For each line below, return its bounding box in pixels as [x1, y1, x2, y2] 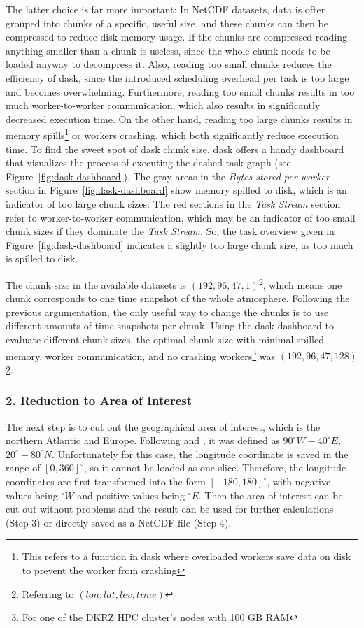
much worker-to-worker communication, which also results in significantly [6, 98, 321, 113]
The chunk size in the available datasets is [6, 277, 187, 292]
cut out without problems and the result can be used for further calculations [6, 501, 334, 516]
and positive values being [77, 487, 185, 502]
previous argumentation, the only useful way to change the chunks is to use [6, 304, 329, 319]
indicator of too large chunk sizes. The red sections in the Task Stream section [6, 196, 341, 210]
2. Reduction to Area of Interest [6, 392, 192, 409]
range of [6, 460, 41, 475]
